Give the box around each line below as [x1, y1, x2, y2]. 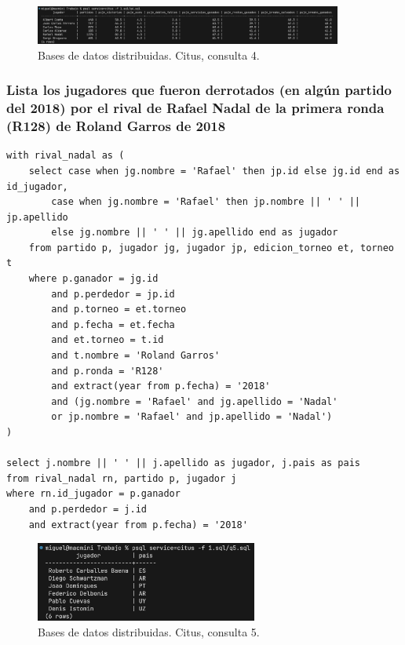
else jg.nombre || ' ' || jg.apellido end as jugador [51, 227, 338, 239]
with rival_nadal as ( [6, 150, 125, 162]
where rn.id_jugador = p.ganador [6, 488, 181, 500]
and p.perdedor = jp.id [51, 288, 175, 300]
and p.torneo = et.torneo [51, 304, 187, 315]
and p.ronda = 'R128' [51, 365, 164, 377]
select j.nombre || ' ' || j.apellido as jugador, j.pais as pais [6, 457, 361, 469]
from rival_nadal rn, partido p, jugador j [6, 472, 237, 484]
